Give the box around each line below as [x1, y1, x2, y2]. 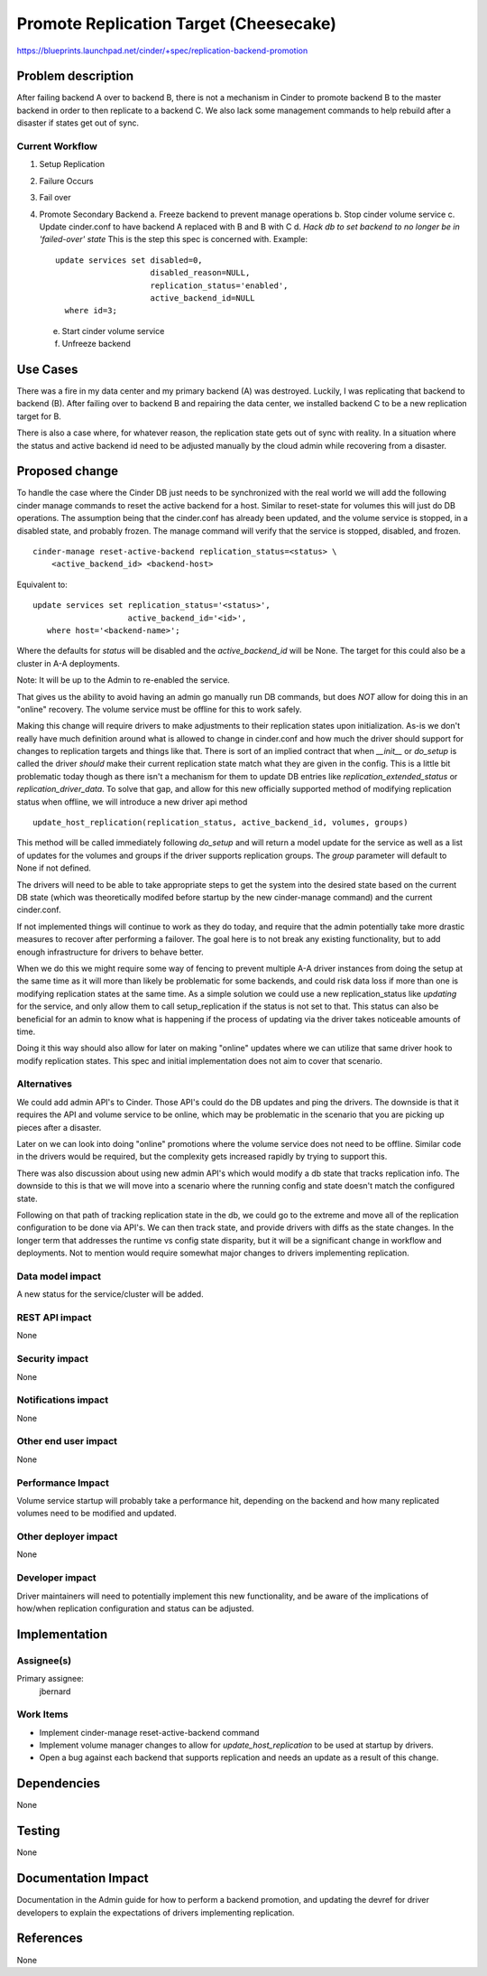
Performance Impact [16, 1477, 110, 1489]
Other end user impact [16, 1435, 117, 1448]
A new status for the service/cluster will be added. [16, 1289, 204, 1300]
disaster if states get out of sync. [16, 117, 140, 128]
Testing [16, 1823, 60, 1839]
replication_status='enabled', [150, 280, 289, 291]
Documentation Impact [16, 1870, 149, 1887]
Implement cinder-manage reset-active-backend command [39, 1727, 260, 1738]
